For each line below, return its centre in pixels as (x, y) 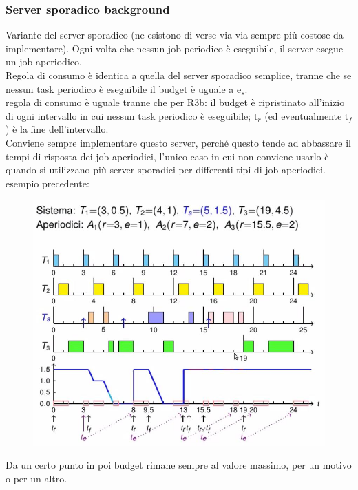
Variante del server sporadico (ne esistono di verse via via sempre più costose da (175, 35)
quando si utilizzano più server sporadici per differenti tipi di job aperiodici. (166, 170)
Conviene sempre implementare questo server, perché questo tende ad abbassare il (178, 142)
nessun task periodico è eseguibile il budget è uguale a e (124, 88)
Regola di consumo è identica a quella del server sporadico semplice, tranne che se (179, 75)
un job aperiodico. (44, 62)
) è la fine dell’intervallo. (57, 129)
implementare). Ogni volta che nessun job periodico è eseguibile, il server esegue (175, 48)
